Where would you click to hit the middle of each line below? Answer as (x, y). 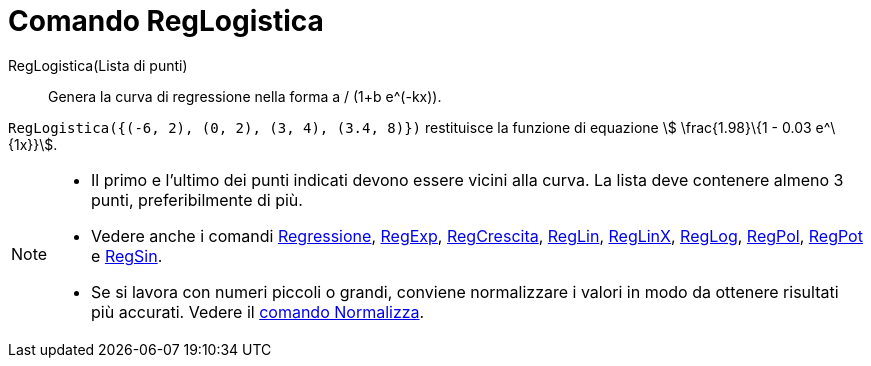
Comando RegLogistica (166, 21)
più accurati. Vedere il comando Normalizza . (258, 311)
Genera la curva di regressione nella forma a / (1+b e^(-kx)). (245, 96)
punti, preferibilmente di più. (197, 199)
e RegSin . (127, 255)
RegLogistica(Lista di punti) (98, 65)
